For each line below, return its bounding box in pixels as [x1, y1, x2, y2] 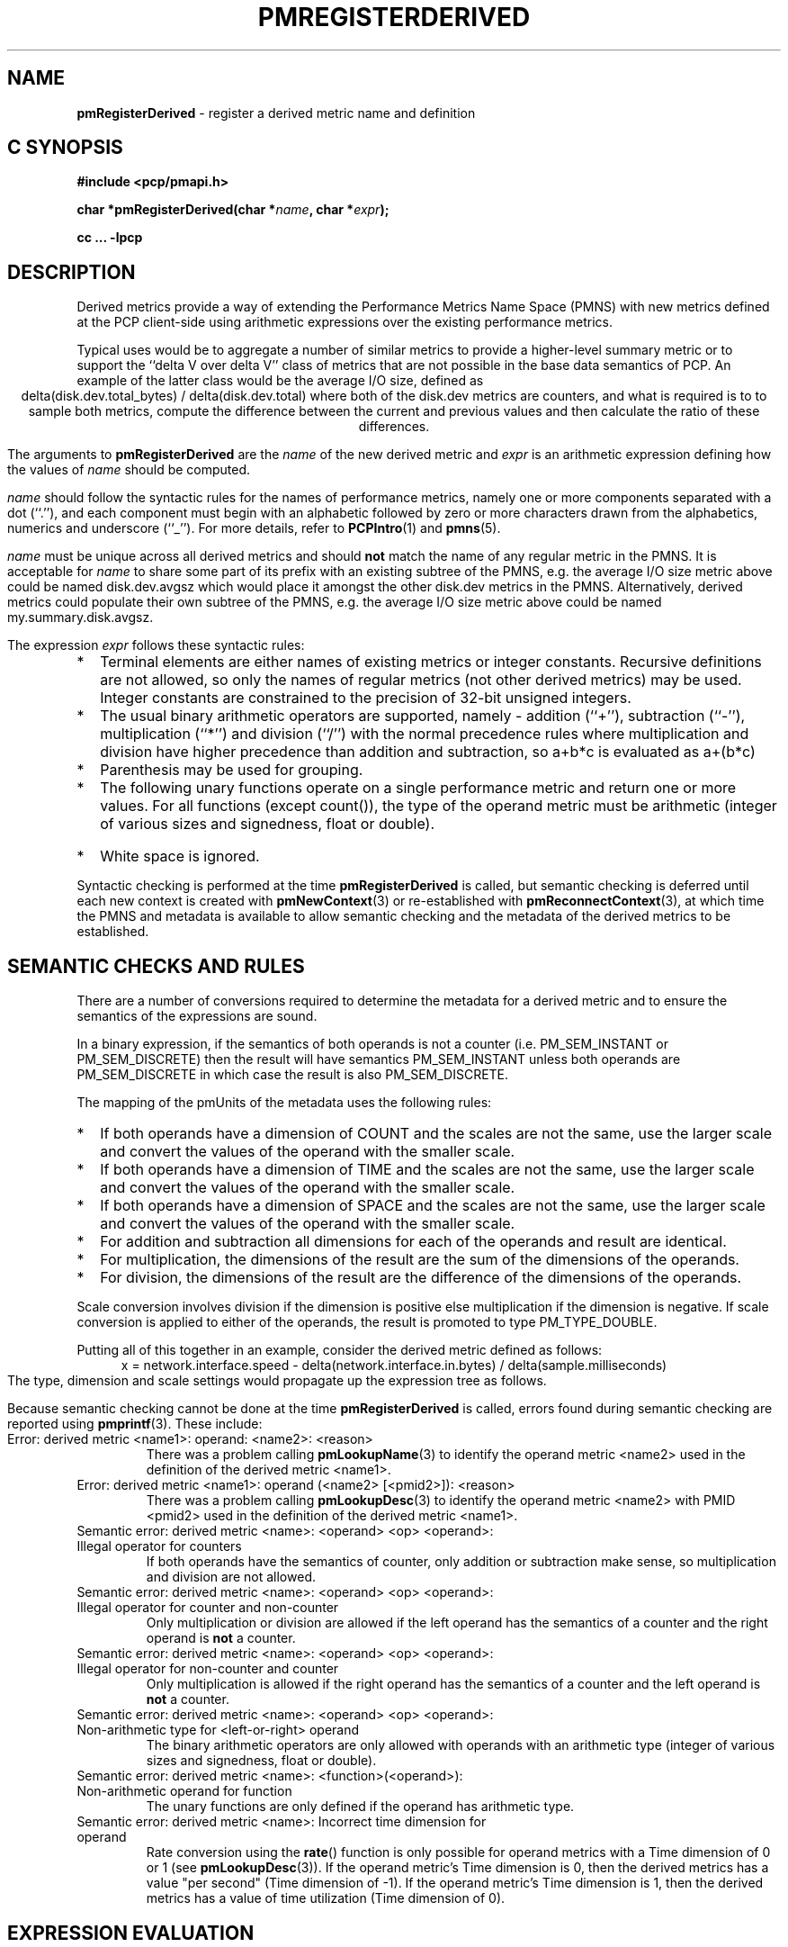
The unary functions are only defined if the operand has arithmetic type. [146, 1798, 575, 1815]
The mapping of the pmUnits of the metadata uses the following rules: [76, 1095, 492, 1111]
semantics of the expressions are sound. [76, 1008, 318, 1024]
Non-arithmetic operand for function [76, 1783, 292, 1799]
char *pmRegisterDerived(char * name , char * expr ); [76, 202, 390, 218]
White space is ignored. [100, 847, 260, 866]
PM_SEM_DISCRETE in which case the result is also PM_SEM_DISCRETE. [76, 1067, 509, 1083]
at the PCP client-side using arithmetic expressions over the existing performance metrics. [76, 314, 613, 330]
